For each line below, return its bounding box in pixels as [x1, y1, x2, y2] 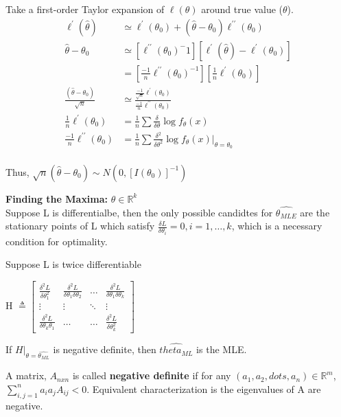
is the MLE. [196, 342, 247, 357]
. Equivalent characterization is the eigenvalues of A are [86, 381, 321, 396]
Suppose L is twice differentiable [5, 257, 141, 271]
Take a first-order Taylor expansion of [5, 2, 165, 16]
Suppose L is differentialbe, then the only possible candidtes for [5, 205, 273, 219]
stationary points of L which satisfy [5, 218, 155, 233]
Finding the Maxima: [5, 191, 108, 205]
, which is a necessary [231, 218, 322, 233]
